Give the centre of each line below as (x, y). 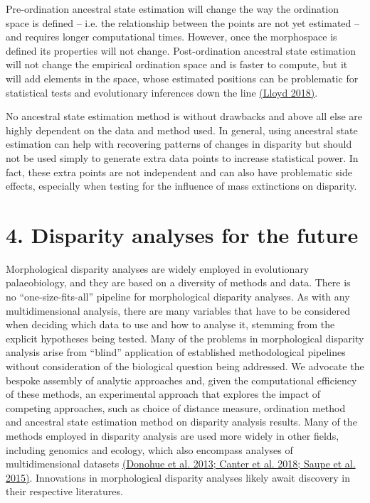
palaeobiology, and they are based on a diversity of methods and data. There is (178, 282)
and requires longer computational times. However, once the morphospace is (171, 37)
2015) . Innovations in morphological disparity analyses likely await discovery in (178, 477)
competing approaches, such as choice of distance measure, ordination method (176, 407)
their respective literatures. (64, 491)
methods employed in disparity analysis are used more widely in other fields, (173, 435)
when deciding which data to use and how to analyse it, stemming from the (170, 324)
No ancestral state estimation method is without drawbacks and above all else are (184, 116)
